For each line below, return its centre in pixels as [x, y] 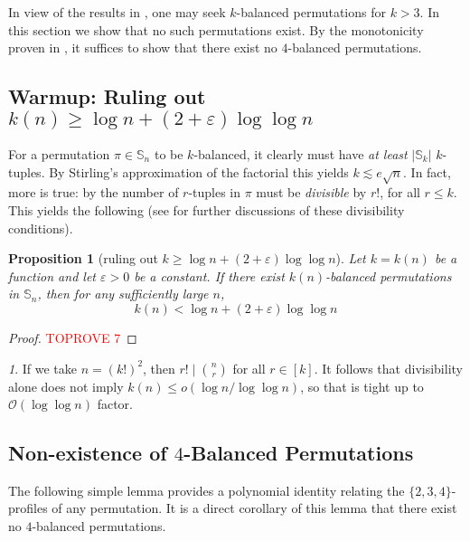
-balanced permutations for [311, 12]
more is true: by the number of [94, 192]
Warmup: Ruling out [107, 96]
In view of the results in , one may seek [117, 12]
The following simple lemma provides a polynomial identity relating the [207, 490]
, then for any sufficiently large [123, 294]
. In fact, [427, 171]
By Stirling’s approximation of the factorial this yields [199, 171]
